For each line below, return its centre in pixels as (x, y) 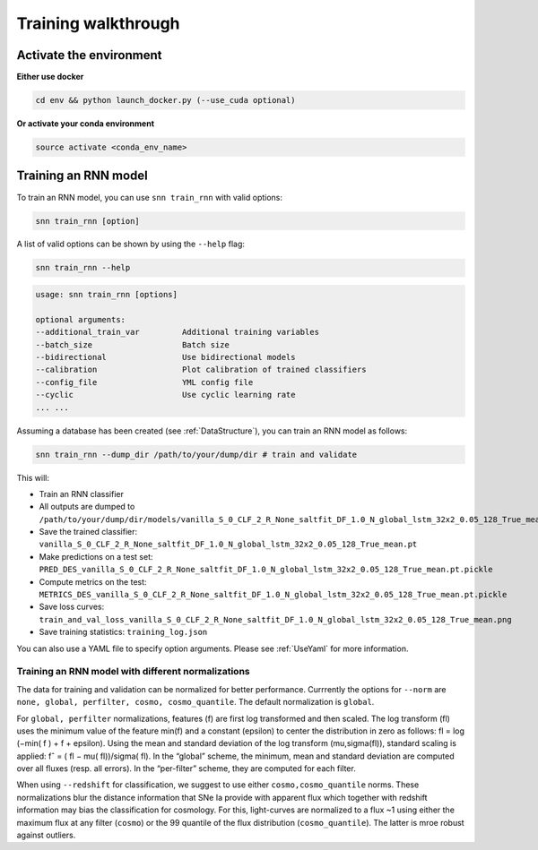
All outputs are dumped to (87, 507)
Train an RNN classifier (82, 494)
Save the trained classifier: (88, 532)
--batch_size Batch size (133, 344)
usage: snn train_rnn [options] (107, 295)
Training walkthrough (98, 23)
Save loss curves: (72, 607)
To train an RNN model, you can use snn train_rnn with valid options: (149, 197)
